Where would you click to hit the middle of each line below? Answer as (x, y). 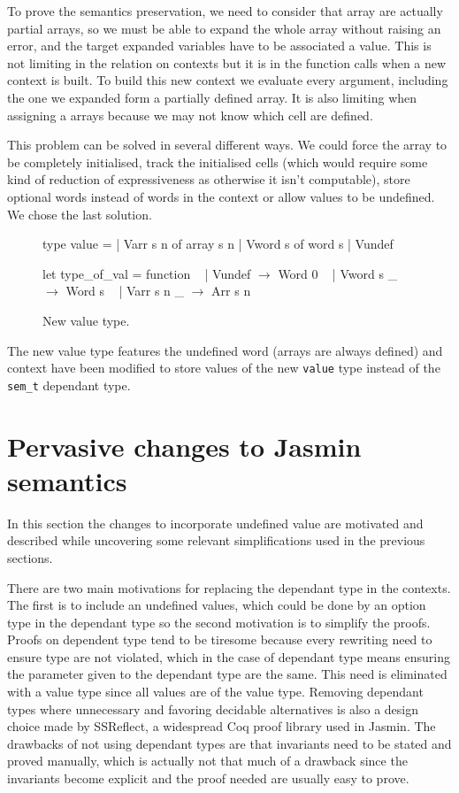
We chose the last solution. (80, 214)
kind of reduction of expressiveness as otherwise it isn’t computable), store (209, 179)
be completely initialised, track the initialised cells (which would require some (218, 162)
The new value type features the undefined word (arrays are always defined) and (225, 350)
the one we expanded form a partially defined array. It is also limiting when (212, 97)
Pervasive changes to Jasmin (184, 446)
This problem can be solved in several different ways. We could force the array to (227, 145)
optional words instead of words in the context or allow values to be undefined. (221, 196)
